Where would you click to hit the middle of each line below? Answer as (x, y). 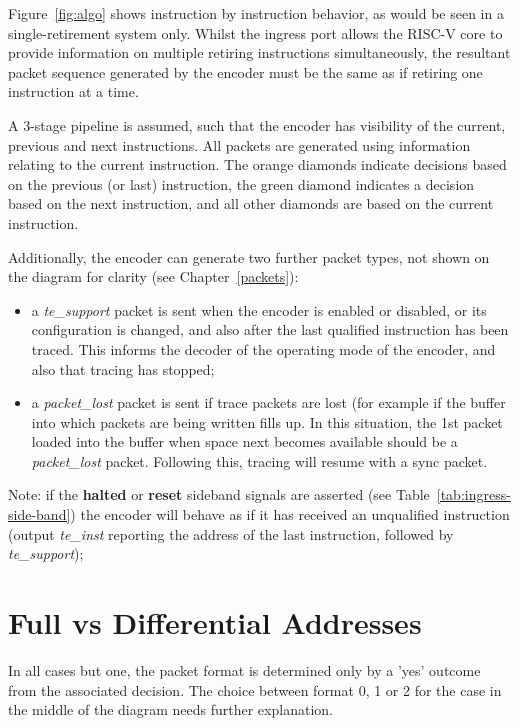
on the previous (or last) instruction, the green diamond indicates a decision (241, 183)
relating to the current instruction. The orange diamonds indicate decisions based (257, 164)
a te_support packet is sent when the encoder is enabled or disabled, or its (259, 309)
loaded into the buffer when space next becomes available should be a (244, 441)
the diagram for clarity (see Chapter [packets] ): (153, 276)
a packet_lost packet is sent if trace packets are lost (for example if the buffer (268, 402)
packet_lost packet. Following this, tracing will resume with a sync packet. (259, 460)
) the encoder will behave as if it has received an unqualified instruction (290, 514)
